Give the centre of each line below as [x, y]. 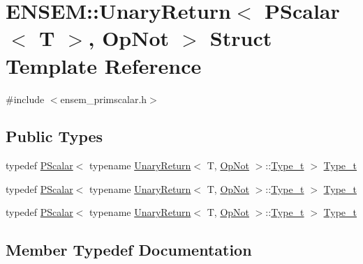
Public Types [54, 136]
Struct [241, 38]
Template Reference [104, 65]
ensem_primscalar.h [104, 99]
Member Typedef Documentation [129, 250]
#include [25, 99]
